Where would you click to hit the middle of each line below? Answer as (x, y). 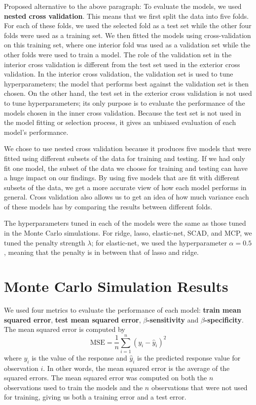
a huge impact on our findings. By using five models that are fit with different (122, 178)
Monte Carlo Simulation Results (116, 286)
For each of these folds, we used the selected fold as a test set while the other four (128, 25)
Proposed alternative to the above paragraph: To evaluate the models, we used (123, 6)
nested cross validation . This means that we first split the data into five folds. (127, 16)
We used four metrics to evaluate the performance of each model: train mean (123, 309)
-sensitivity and (173, 319)
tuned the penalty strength (45, 242)
